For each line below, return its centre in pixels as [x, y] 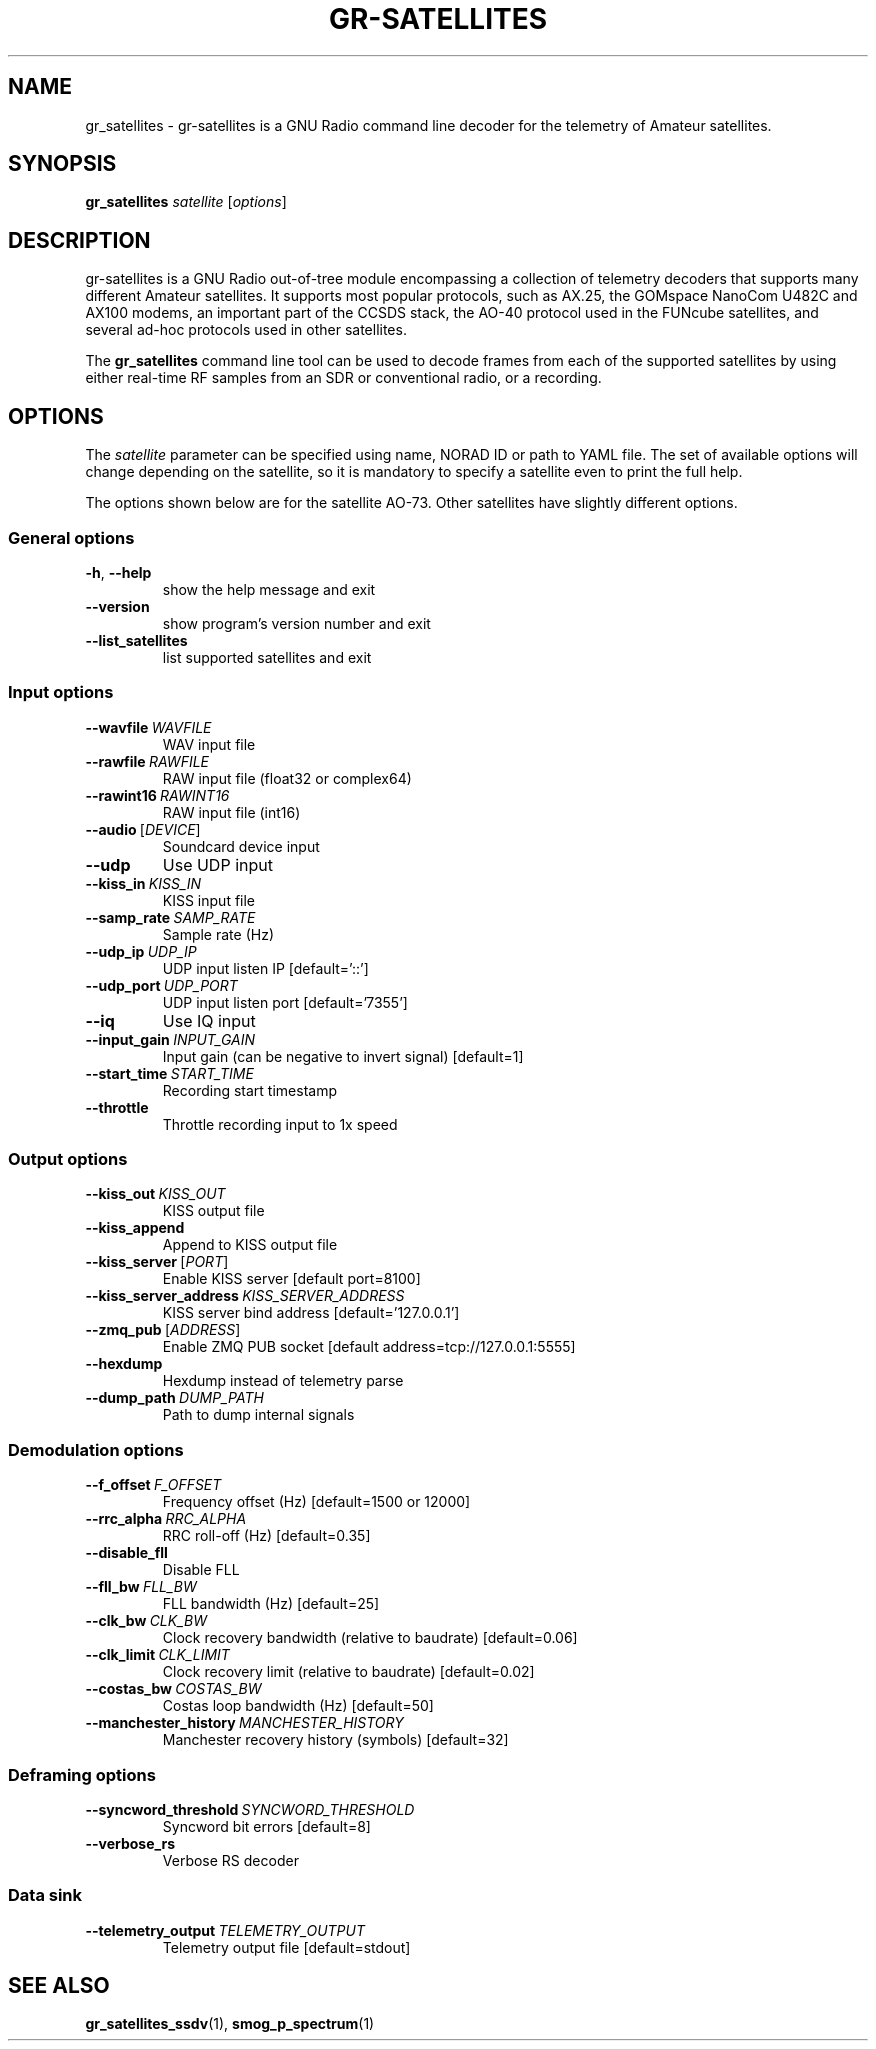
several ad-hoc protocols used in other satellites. [246, 330]
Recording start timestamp [249, 1090]
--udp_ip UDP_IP [141, 951]
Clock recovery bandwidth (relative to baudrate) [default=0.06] [370, 1638]
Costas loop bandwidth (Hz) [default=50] [298, 1706]
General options [71, 537]
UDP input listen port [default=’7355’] [285, 1002]
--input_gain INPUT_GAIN [170, 1039]
